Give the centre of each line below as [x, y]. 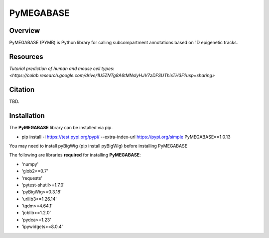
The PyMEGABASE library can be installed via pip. [61, 128]
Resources [26, 56]
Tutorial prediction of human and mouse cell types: [62, 68]
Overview [25, 31]
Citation [22, 90]
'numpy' [30, 164]
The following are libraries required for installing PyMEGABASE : [75, 155]
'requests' [32, 178]
